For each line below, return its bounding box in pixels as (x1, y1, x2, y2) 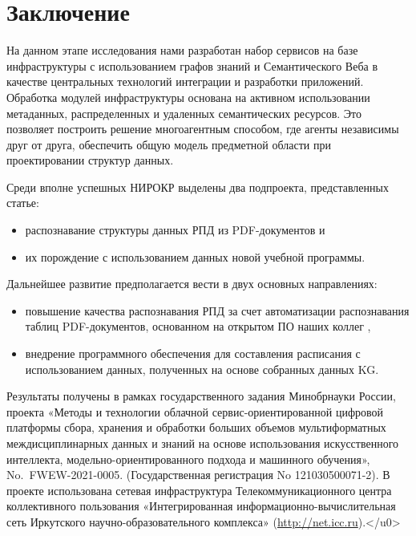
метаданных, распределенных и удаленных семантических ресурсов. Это (6, 104, 361, 121)
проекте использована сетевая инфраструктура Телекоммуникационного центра (6, 481, 392, 498)
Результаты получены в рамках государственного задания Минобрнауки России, (6, 388, 396, 404)
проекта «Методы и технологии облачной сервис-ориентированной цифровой (6, 403, 383, 420)
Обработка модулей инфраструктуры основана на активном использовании (6, 88, 370, 105)
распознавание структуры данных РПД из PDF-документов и (25, 221, 325, 238)
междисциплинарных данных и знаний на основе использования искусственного (6, 435, 399, 451)
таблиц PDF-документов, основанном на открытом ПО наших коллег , (25, 318, 371, 335)
